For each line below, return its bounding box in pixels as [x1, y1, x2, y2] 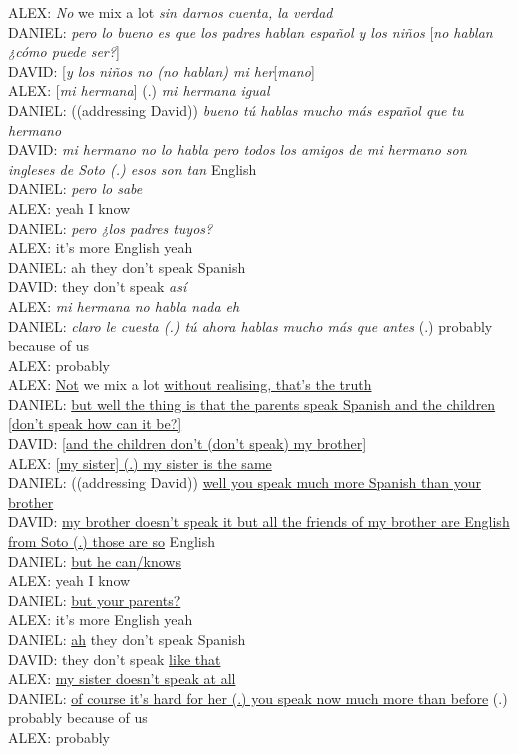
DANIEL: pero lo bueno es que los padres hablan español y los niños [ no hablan [8, 21, 493, 42]
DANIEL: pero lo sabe [8, 178, 143, 199]
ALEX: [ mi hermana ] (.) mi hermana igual [8, 80, 270, 101]
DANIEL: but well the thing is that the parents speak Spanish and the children [8, 393, 496, 414]
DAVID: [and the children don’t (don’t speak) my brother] [8, 433, 367, 454]
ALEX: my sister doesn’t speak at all [8, 668, 236, 689]
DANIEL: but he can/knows [8, 550, 181, 571]
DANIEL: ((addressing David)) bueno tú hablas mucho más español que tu [8, 99, 464, 120]
